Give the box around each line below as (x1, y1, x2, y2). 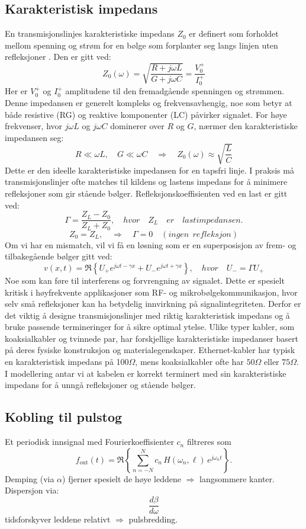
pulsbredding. (128, 512, 178, 525)
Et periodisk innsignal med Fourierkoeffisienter (5, 435, 174, 448)
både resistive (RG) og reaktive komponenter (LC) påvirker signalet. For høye (5, 108, 287, 120)
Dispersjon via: (5, 484, 59, 496)
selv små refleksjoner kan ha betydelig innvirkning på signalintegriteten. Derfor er (5, 297, 301, 310)
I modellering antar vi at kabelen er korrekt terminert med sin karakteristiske (5, 367, 286, 379)
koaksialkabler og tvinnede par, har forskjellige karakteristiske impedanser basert (5, 332, 298, 344)
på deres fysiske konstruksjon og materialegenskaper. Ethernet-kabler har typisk (5, 344, 295, 356)
